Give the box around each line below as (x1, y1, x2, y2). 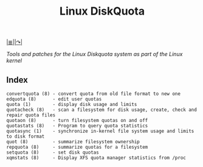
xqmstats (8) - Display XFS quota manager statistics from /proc (6, 155, 187, 161)
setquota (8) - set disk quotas (6, 149, 99, 155)
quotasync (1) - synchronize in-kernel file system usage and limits (6, 128, 194, 134)
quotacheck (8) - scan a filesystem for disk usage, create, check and (6, 107, 198, 113)
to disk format (6, 133, 45, 140)
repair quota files (6, 112, 56, 118)
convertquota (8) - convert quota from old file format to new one (6, 91, 181, 97)
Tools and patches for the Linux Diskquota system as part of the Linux (6, 51, 183, 58)
